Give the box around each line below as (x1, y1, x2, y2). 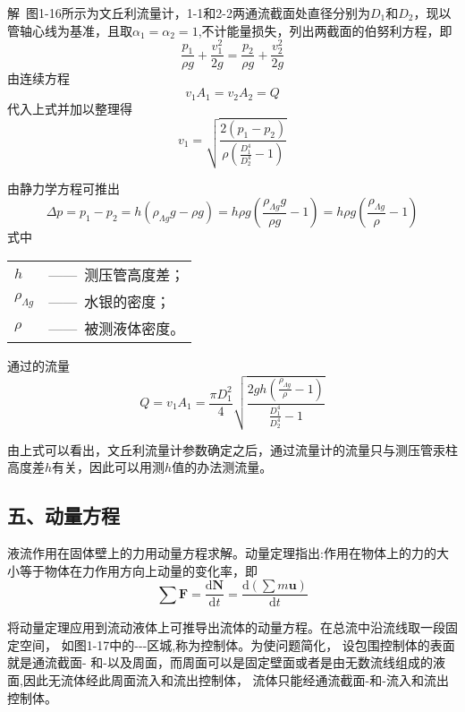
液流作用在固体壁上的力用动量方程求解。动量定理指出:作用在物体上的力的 (7, 543, 436, 562)
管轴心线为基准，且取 (7, 21, 132, 39)
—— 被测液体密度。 (48, 317, 185, 339)
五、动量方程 (7, 502, 120, 529)
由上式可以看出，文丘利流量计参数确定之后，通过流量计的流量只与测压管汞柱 (7, 440, 458, 459)
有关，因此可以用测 (52, 458, 165, 476)
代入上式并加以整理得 (7, 99, 132, 117)
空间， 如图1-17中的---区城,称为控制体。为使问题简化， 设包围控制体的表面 (19, 635, 455, 654)
